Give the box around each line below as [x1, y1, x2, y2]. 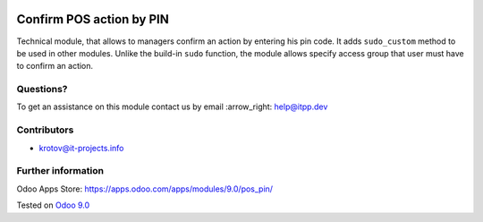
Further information [16, 165, 105, 177]
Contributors [16, 124, 74, 136]
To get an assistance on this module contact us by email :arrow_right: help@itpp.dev [16, 101, 328, 112]
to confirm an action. [16, 61, 94, 72]
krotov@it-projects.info [38, 142, 124, 153]
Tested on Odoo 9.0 [16, 200, 90, 210]
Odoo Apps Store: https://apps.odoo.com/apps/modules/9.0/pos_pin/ [16, 184, 273, 194]
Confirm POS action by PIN [16, 12, 169, 27]
